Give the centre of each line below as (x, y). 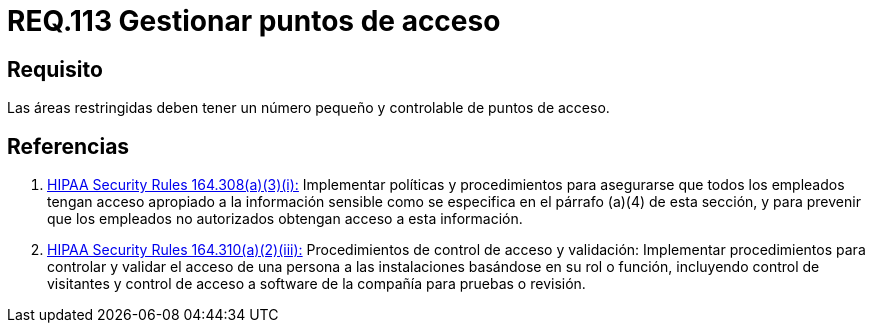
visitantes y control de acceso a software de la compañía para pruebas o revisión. (316, 284)
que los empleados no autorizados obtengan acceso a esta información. (285, 219)
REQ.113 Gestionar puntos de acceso (254, 21)
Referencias (68, 146)
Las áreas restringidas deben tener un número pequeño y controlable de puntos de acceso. (308, 108)
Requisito (55, 69)
